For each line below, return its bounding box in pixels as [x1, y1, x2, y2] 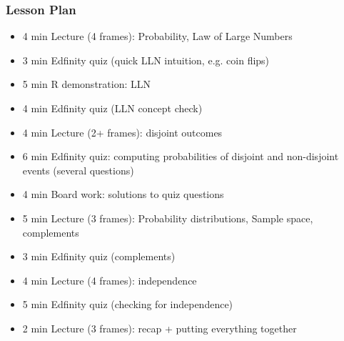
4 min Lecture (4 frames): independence [22, 272, 197, 287]
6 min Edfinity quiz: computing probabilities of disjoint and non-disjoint [22, 149, 339, 164]
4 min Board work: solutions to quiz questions [22, 187, 224, 202]
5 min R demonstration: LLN [22, 76, 151, 92]
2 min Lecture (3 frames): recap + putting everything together [22, 320, 297, 335]
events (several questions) [22, 162, 134, 177]
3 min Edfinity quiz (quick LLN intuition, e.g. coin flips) [22, 52, 270, 67]
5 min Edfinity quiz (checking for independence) [22, 297, 233, 312]
